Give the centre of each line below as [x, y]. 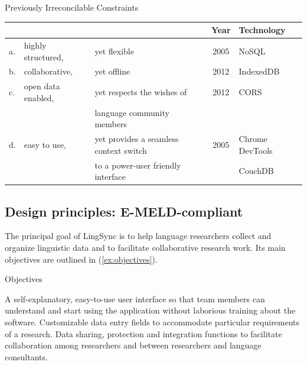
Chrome [253, 139]
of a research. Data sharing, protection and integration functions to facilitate [143, 333]
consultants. [26, 356]
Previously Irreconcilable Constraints [72, 7]
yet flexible [114, 51]
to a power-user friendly [138, 165]
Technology [262, 30]
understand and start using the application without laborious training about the [150, 310]
